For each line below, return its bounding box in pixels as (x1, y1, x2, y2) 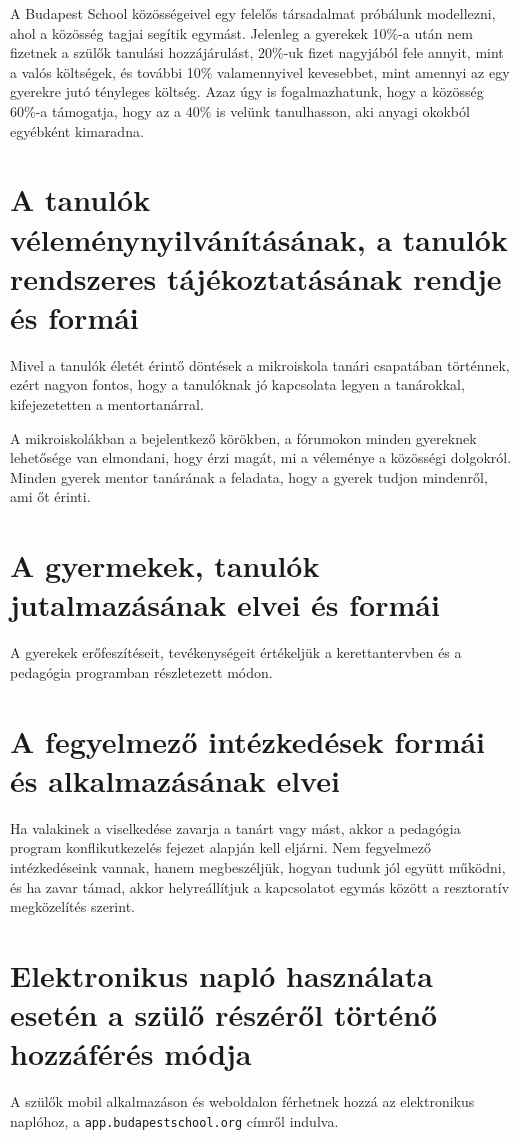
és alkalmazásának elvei (10, 759, 340, 800)
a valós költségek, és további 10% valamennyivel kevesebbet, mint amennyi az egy (10, 61, 510, 82)
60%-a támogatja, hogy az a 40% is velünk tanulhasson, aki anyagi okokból (10, 100, 470, 121)
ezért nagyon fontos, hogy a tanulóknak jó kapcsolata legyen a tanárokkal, (10, 374, 465, 395)
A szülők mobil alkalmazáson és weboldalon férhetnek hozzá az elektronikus (10, 1091, 475, 1112)
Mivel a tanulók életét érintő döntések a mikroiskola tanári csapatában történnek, (10, 354, 510, 375)
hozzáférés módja (10, 1033, 252, 1074)
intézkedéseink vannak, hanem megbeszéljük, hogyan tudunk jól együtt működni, (10, 857, 506, 877)
